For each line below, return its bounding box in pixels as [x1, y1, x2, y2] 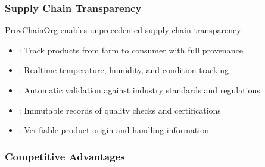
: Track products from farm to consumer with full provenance [18, 43, 243, 56]
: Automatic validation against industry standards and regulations [18, 84, 260, 96]
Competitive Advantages [5, 149, 125, 163]
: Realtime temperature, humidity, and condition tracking [18, 64, 229, 76]
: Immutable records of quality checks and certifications [18, 103, 221, 116]
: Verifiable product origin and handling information [18, 124, 209, 136]
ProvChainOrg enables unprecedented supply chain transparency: [5, 24, 244, 36]
